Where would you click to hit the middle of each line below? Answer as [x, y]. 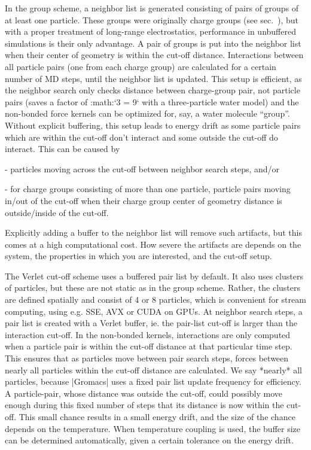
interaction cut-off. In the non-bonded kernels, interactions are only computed [148, 334]
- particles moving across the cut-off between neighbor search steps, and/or [142, 168]
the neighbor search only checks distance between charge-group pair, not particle [153, 90]
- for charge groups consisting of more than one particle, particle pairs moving [148, 189]
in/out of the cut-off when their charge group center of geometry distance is [144, 200]
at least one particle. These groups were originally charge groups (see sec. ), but [152, 19]
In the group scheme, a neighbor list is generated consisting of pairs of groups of [152, 8]
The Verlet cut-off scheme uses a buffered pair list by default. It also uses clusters [154, 276]
